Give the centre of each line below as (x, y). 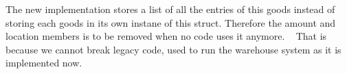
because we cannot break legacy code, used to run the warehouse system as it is (173, 49)
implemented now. (44, 63)
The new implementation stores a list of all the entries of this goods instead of (170, 9)
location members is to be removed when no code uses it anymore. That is (166, 36)
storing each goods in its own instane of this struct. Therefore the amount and (171, 22)
